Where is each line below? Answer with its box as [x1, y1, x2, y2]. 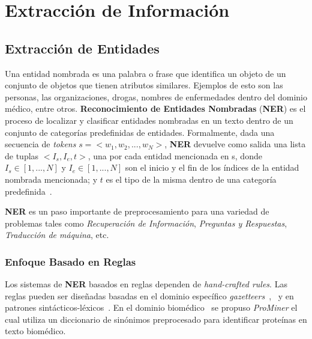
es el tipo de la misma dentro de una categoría [106, 173, 277, 185]
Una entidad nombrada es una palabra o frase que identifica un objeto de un [5, 67, 286, 79]
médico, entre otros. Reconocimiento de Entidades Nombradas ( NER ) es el [5, 102, 306, 115]
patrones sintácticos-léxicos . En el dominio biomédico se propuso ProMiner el [5, 301, 298, 314]
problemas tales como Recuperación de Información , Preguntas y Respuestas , [5, 216, 287, 229]
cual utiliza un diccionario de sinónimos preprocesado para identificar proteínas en [5, 313, 307, 325]
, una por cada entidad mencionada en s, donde [88, 149, 262, 162]
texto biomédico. [5, 325, 66, 337]
